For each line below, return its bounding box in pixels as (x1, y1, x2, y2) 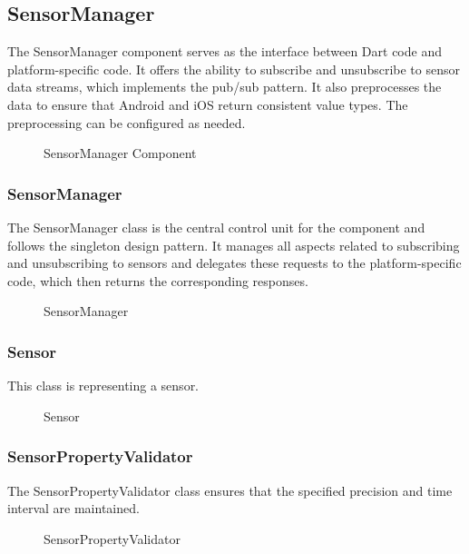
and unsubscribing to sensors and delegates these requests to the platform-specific (7, 253, 462, 272)
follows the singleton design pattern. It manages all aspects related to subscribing (7, 235, 460, 254)
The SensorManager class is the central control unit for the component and (7, 217, 425, 236)
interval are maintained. (7, 499, 140, 518)
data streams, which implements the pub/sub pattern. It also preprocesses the (7, 77, 442, 96)
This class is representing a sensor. (7, 376, 200, 395)
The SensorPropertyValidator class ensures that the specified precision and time (7, 480, 453, 500)
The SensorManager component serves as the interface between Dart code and (7, 42, 442, 61)
